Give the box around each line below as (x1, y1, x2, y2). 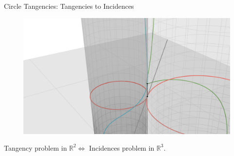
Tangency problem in (4, 142, 67, 153)
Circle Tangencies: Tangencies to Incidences (4, 1, 134, 11)
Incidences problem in (89, 142, 155, 153)
